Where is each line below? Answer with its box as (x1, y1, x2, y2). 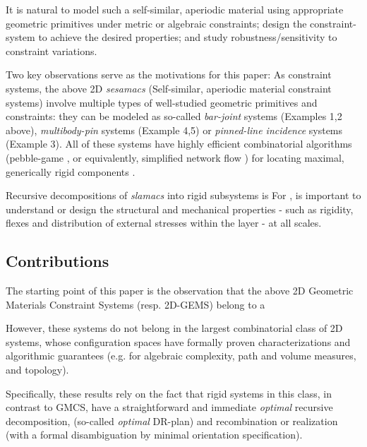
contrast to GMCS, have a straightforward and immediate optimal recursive (6, 400, 333, 415)
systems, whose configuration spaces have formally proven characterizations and (6, 334, 351, 349)
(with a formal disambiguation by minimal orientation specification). (6, 427, 303, 442)
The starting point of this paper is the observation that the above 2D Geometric (6, 283, 354, 298)
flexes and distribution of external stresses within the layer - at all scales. (6, 215, 322, 230)
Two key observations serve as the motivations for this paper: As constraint (6, 67, 332, 82)
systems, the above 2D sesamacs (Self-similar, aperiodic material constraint (6, 81, 332, 95)
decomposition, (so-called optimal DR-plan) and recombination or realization (6, 413, 338, 428)
